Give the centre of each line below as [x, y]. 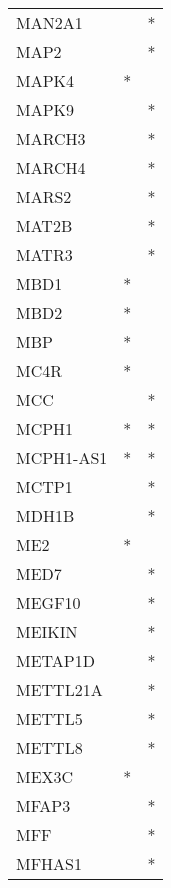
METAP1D [55, 660]
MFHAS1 [49, 863]
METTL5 [49, 718]
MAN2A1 [49, 22]
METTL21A [59, 689]
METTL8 [49, 747]
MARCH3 [51, 138]
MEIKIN [47, 631]
